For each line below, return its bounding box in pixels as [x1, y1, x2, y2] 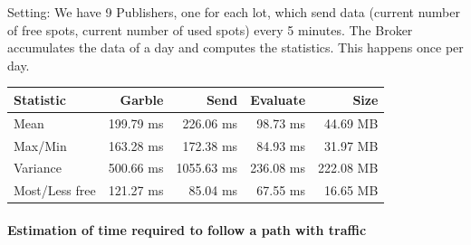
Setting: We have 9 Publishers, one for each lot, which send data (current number [7, 3, 460, 21]
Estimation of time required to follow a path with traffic [7, 220, 367, 239]
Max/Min [14, 136, 67, 155]
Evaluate [250, 90, 306, 108]
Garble [120, 90, 164, 108]
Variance [14, 158, 62, 177]
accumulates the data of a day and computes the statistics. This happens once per [7, 38, 464, 57]
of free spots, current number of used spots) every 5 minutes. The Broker [7, 20, 413, 39]
